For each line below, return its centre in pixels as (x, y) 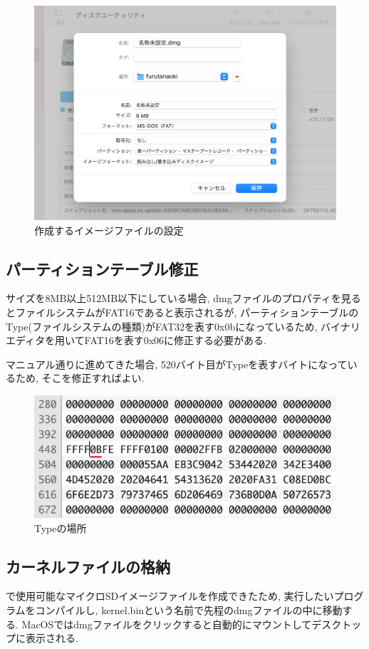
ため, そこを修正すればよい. (80, 378)
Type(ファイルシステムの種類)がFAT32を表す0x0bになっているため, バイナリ (183, 326)
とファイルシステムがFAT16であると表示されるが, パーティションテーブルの (182, 312)
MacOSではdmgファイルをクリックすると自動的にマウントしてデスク (182, 624)
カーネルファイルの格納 (88, 566)
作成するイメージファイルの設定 (109, 230)
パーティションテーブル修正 (102, 268)
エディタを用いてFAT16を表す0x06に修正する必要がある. (136, 340)
